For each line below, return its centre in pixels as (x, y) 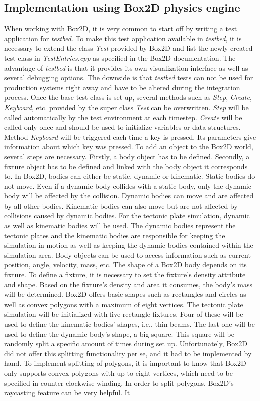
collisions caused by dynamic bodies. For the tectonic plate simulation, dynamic (127, 215)
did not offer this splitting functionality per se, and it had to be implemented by (128, 353)
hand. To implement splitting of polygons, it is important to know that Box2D (125, 363)
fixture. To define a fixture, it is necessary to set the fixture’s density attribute (125, 275)
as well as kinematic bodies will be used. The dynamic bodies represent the (120, 225)
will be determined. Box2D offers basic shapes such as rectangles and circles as (125, 294)
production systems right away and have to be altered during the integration (122, 87)
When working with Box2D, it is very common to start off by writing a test (121, 28)
